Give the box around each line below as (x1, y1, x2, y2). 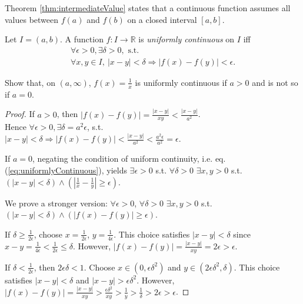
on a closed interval (127, 13, 197, 25)
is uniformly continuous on (138, 33, 235, 45)
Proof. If (5, 108, 35, 120)
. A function (60, 33, 104, 45)
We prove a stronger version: (5, 196, 108, 209)
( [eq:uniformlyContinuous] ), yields (5, 164, 127, 176)
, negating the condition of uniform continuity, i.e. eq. (32, 152, 226, 165)
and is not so (252, 76, 298, 88)
